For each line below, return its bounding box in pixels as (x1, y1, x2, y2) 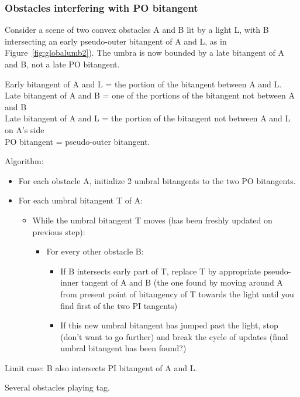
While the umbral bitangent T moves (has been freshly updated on (32, 213, 273, 226)
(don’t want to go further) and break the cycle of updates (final (60, 330, 288, 342)
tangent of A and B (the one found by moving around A (81, 276, 283, 289)
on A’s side (5, 123, 44, 135)
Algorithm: (5, 155, 44, 167)
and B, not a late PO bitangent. (5, 58, 120, 70)
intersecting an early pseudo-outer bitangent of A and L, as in (5, 35, 227, 47)
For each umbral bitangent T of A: (18, 194, 143, 206)
